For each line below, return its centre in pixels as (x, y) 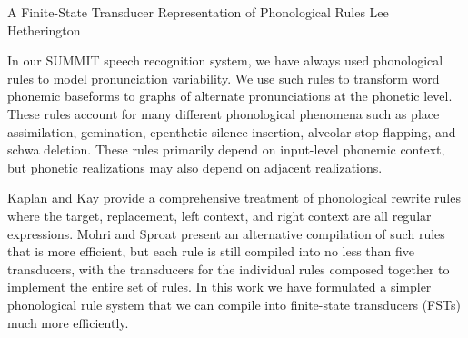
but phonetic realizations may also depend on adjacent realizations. (195, 167)
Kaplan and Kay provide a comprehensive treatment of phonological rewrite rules (234, 198)
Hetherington (44, 30)
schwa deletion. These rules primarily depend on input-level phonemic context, (226, 149)
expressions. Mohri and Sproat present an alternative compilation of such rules (226, 233)
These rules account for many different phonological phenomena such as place (224, 113)
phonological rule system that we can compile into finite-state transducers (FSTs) (234, 304)
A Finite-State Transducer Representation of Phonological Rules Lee (198, 12)
